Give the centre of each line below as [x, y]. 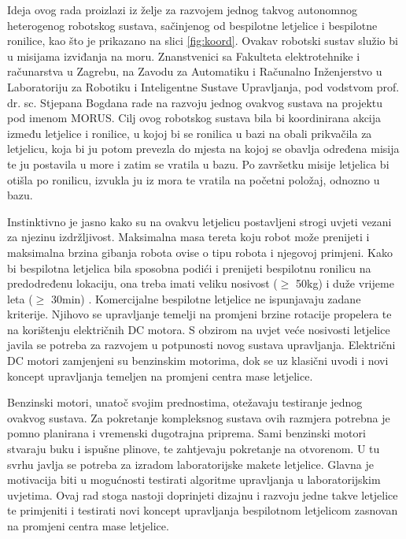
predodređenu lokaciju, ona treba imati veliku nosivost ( [142, 283]
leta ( [20, 298]
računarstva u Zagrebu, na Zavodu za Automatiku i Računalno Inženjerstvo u [195, 71]
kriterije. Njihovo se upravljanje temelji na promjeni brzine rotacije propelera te [199, 314]
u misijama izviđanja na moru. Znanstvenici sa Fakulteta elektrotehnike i [184, 56]
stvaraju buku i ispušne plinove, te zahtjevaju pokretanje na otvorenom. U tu [194, 449]
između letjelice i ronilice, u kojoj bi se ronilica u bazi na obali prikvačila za [190, 133]
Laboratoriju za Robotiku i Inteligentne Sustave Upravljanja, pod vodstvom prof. [203, 86]
